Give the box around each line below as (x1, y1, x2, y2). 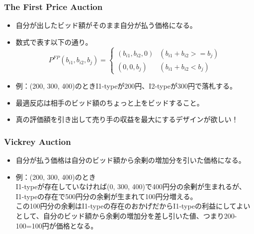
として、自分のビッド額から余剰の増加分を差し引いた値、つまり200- (15, 210, 237, 221)
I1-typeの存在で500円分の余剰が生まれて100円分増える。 (15, 191, 197, 201)
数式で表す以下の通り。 (15, 36, 92, 47)
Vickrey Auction (4, 135, 71, 147)
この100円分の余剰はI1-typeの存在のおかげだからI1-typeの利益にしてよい (15, 201, 251, 211)
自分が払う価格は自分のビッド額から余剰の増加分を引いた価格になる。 (15, 154, 246, 165)
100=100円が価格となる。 (15, 220, 98, 231)
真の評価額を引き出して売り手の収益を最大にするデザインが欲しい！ (15, 114, 239, 124)
